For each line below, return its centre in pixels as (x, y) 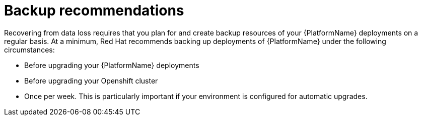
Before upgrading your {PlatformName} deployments (112, 65)
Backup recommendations (94, 10)
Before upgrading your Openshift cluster (91, 80)
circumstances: (29, 49)
